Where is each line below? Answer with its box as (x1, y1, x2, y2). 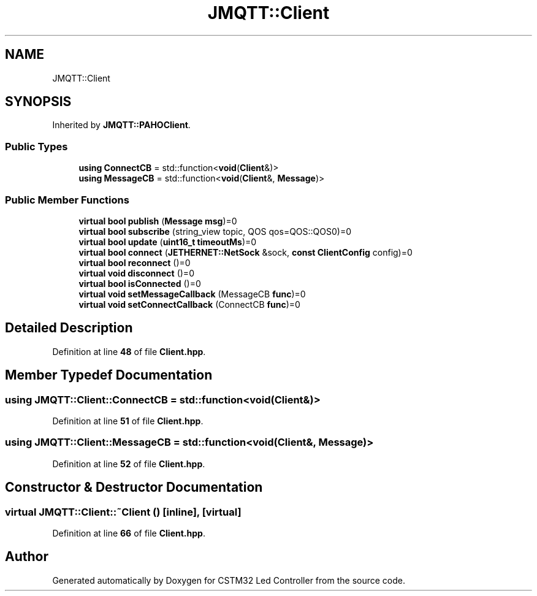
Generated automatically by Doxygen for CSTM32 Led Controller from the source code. (52, 575, 405, 586)
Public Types (5, 140, 68, 153)
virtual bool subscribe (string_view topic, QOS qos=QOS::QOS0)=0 (78, 226, 352, 237)
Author (5, 549, 48, 565)
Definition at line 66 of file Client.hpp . (52, 527, 205, 538)
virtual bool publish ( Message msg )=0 (78, 215, 237, 226)
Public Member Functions (5, 193, 129, 206)
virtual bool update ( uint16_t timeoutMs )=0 (78, 236, 257, 247)
